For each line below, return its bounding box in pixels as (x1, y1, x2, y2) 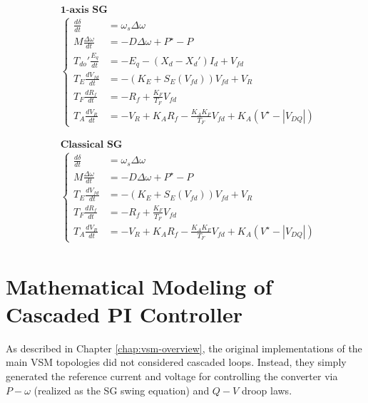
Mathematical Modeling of (6, 271, 272, 300)
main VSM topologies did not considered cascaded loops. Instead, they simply (6, 354, 347, 369)
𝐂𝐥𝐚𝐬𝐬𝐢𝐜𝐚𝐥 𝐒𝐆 (60, 140, 123, 151)
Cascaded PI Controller (6, 299, 242, 328)
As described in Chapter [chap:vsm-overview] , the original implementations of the (6, 340, 362, 355)
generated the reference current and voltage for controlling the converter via (6, 369, 338, 383)
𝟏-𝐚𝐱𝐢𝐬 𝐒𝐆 (60, 5, 108, 16)
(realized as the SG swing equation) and (34, 382, 210, 397)
